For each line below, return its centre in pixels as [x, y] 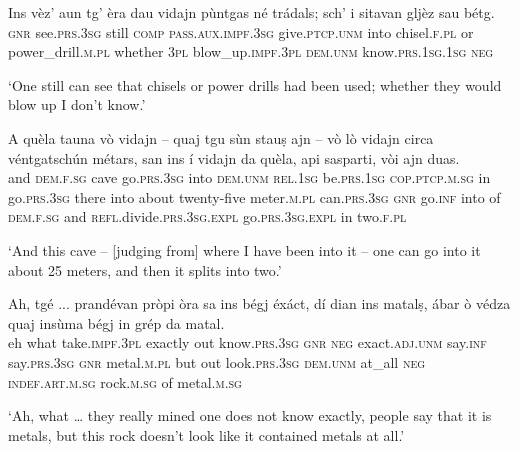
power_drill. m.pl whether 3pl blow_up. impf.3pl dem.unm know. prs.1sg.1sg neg [251, 51]
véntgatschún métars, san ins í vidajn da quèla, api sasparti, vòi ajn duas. [234, 157]
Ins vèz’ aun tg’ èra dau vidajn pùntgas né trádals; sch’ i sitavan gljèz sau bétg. [251, 12]
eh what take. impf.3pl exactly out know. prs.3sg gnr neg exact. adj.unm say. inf [247, 342]
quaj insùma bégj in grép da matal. [116, 322]
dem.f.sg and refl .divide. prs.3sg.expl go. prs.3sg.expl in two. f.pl [207, 216]
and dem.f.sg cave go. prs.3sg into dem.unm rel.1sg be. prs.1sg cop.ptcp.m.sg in [249, 177]
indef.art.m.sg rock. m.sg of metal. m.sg [125, 381]
